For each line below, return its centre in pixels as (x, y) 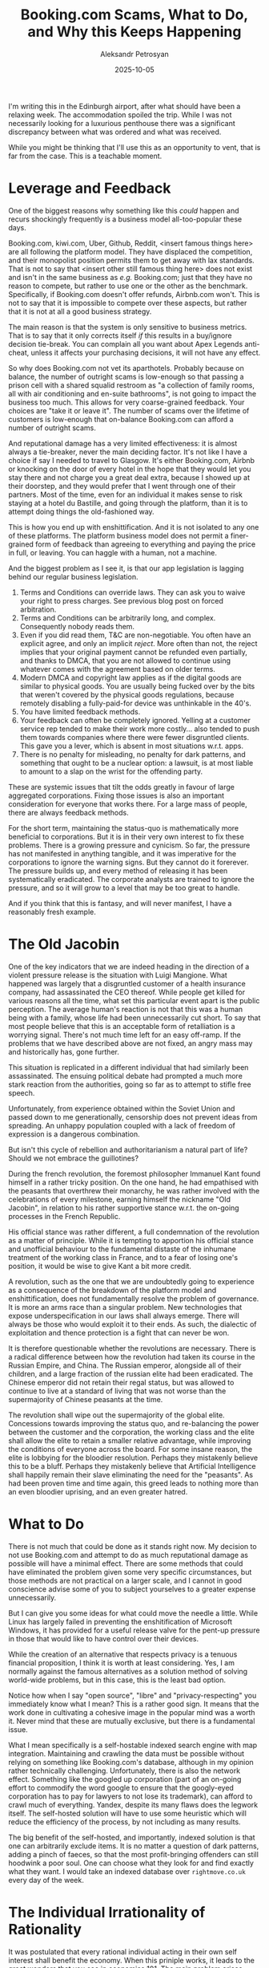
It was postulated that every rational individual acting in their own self (123, 1951)
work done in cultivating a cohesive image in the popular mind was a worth (132, 1712)
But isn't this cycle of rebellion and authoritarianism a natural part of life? (128, 1149)
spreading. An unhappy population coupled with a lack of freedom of (122, 1125)
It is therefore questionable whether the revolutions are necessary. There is (132, 1348)
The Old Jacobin (64, 944)
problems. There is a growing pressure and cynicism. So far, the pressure (129, 845)
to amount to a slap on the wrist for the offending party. (111, 771)
